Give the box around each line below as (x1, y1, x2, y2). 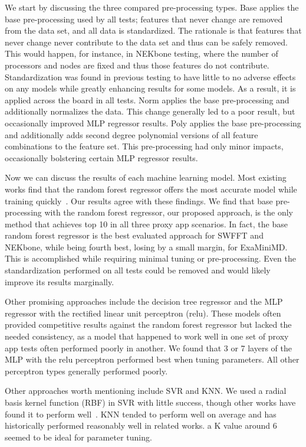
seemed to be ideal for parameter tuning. (5, 430, 152, 443)
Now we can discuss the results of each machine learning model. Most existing (5, 171, 287, 184)
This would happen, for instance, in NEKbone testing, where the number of (5, 47, 278, 60)
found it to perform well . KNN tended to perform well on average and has (5, 407, 277, 420)
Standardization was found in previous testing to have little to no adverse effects (5, 70, 296, 83)
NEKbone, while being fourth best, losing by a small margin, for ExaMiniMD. (5, 240, 288, 253)
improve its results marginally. (5, 275, 114, 288)
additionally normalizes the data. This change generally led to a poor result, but (5, 105, 295, 118)
